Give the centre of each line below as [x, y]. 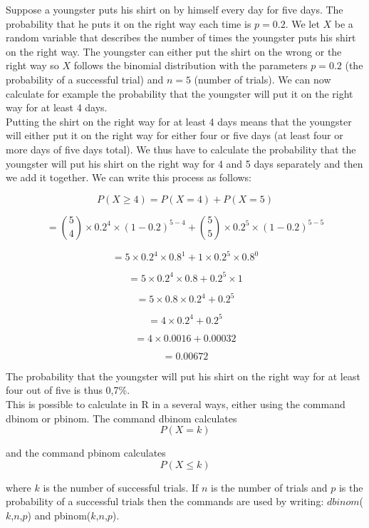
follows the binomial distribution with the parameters [191, 65]
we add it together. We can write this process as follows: [129, 177]
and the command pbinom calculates [86, 453]
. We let [302, 23]
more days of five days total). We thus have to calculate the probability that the [181, 149]
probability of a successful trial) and [85, 79]
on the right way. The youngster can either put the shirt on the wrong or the [174, 51]
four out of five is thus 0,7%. [68, 390]
